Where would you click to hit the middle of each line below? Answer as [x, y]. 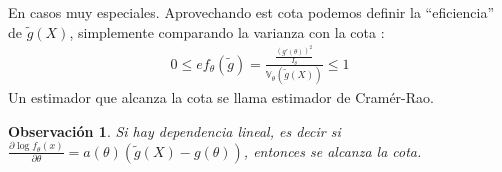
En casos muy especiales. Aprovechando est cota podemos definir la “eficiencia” [251, 12]
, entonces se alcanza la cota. [332, 150]
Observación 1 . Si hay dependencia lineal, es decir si [174, 130]
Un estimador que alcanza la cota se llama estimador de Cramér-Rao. [221, 97]
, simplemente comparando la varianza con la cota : [227, 31]
